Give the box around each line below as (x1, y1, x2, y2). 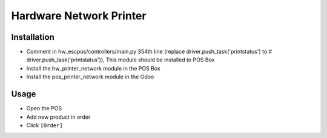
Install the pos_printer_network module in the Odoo (26, 73, 154, 81)
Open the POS (26, 105, 62, 112)
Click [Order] (26, 121, 63, 129)
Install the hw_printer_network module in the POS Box (26, 64, 160, 72)
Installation (11, 32, 54, 42)
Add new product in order (26, 113, 91, 121)
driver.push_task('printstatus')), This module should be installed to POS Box (26, 56, 215, 63)
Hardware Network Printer (11, 9, 147, 22)
